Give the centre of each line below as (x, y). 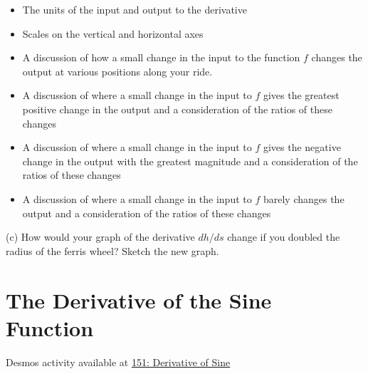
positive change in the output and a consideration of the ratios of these (177, 109)
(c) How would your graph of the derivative (100, 237)
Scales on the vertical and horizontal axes (113, 33)
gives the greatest (301, 95)
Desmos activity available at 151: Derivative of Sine (118, 362)
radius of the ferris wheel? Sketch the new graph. (112, 250)
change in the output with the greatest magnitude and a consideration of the (190, 161)
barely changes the (304, 198)
